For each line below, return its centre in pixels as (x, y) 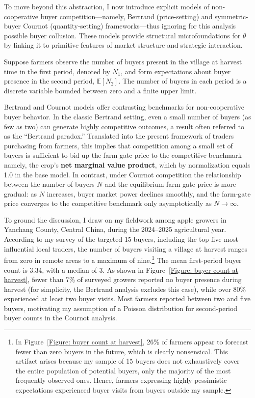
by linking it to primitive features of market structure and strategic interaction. (123, 45)
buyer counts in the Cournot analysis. (61, 318)
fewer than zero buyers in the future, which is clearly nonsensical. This (122, 351)
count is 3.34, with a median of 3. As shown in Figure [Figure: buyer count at (121, 270)
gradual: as (21, 193)
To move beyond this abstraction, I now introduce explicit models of (107, 6)
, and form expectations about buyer (176, 71)
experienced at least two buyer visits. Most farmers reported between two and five (127, 298)
